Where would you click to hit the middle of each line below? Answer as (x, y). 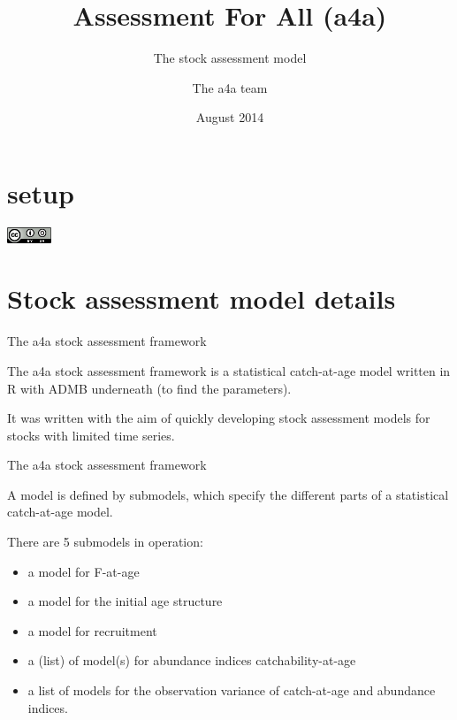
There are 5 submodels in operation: (105, 542)
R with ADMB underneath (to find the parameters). (149, 388)
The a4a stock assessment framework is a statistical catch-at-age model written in (229, 370)
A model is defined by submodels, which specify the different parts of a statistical (228, 494)
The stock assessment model (230, 58)
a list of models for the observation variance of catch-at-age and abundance (232, 690)
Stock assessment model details (202, 299)
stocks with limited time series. (91, 435)
